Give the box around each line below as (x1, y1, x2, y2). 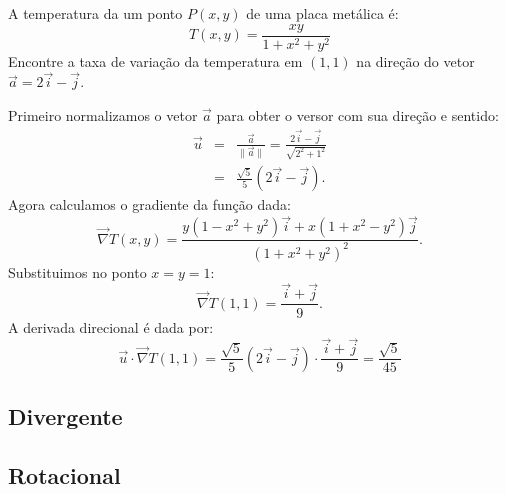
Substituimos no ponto (8, 261, 147, 282)
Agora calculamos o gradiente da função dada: (8, 194, 291, 215)
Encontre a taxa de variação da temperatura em (8, 50, 303, 71)
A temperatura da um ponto (8, 3, 183, 23)
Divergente (8, 401, 123, 432)
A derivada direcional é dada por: (8, 316, 214, 337)
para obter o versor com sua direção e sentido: (216, 105, 499, 126)
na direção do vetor (356, 50, 475, 71)
